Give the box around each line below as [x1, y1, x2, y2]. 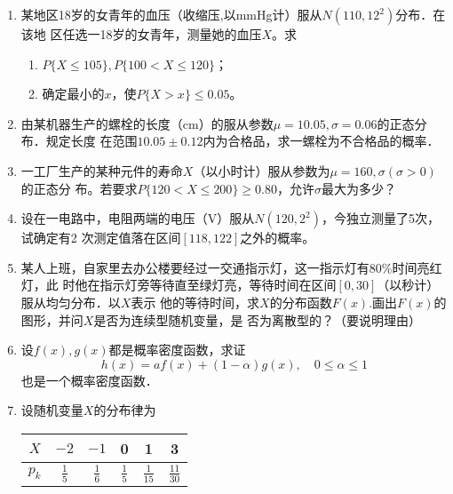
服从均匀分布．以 [20, 292, 121, 311]
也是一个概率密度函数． [20, 370, 158, 389]
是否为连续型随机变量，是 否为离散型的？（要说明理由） [93, 310, 422, 329]
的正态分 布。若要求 [20, 179, 138, 197]
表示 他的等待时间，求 [131, 292, 260, 311]
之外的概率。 [240, 228, 315, 247]
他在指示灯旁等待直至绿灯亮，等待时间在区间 [75, 275, 337, 294]
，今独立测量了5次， [321, 209, 440, 227]
